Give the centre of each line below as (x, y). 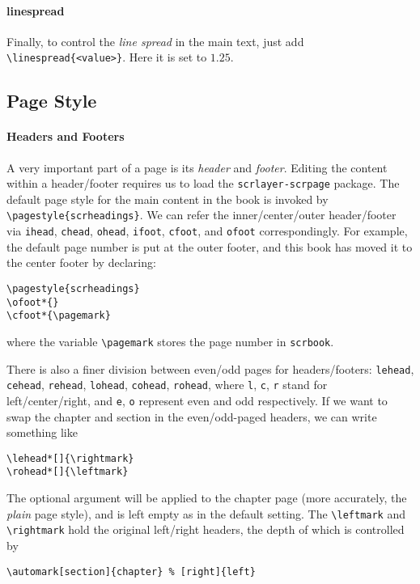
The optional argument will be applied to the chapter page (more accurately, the (207, 498)
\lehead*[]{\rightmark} (70, 458)
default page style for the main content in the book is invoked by (168, 199)
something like (42, 432)
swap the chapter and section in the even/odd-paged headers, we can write (192, 416)
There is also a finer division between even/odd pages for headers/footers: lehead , (210, 368)
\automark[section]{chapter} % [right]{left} (131, 571)
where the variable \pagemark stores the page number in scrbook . (170, 341)
